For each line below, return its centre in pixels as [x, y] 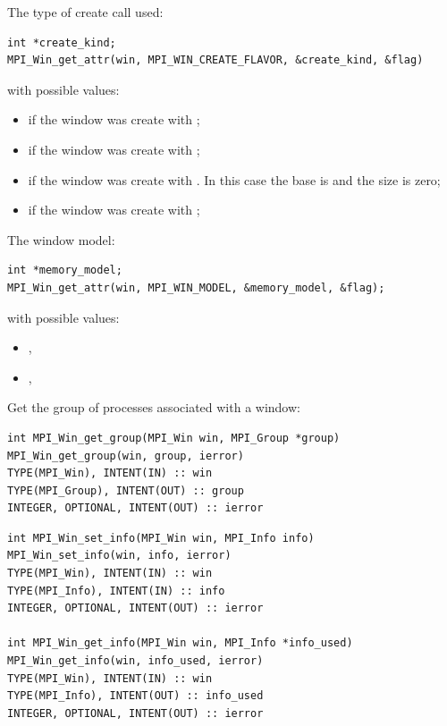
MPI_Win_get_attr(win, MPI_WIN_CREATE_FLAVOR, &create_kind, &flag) [215, 60]
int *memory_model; [65, 270]
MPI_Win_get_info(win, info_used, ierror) [135, 661]
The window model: [61, 239]
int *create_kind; [62, 42]
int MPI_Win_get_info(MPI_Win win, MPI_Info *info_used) [180, 643]
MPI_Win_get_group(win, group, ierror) [126, 456]
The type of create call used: [85, 12]
